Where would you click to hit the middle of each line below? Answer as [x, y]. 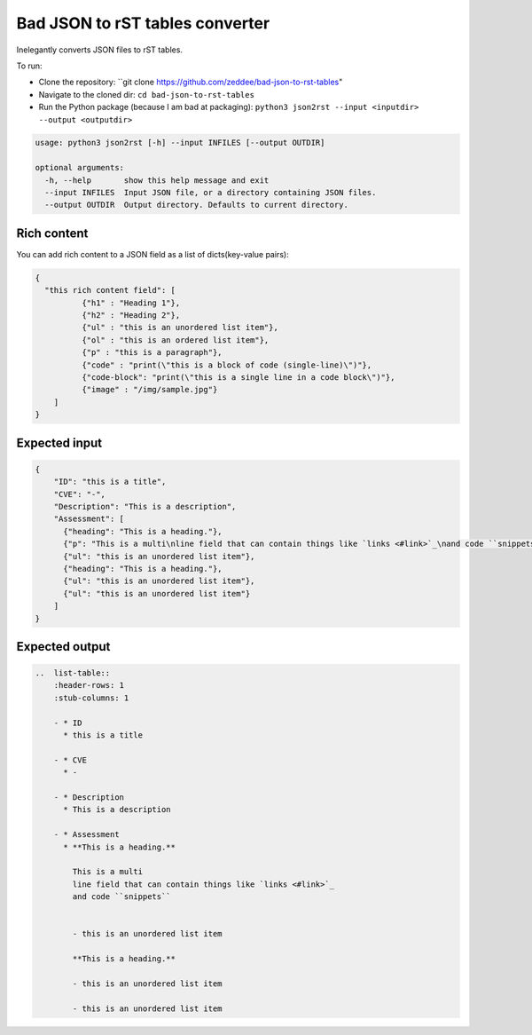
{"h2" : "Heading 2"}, [131, 316]
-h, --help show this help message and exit [157, 180]
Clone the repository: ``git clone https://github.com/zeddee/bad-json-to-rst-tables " [191, 82]
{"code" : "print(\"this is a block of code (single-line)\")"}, [227, 365]
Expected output [63, 647]
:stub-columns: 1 [91, 698]
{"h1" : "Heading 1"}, [131, 303]
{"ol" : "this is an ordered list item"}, [175, 340]
